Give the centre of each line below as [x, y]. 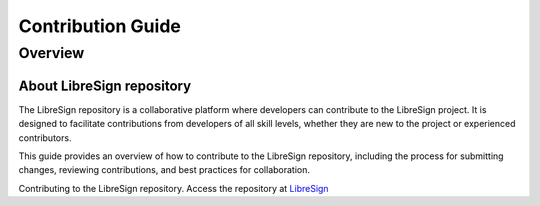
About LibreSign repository [105, 85]
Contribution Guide [100, 26]
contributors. [45, 137]
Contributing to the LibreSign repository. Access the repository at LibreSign [173, 188]
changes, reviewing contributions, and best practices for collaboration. [164, 170]
